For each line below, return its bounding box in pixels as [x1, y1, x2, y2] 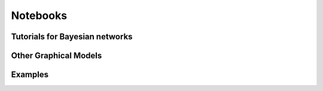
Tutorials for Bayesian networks [11, 32, 133, 42]
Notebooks [11, 9, 68, 22]
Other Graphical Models [11, 51, 102, 61]
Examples [11, 70, 49, 80]
